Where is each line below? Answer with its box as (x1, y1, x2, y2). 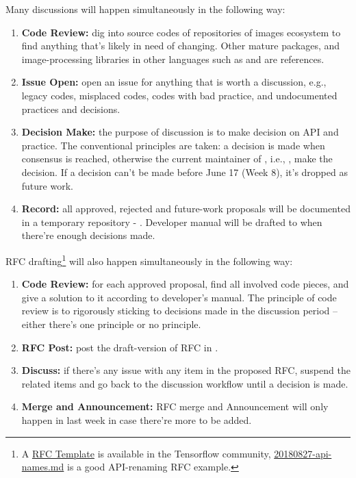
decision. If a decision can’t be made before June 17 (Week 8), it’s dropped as (21, 164, 348, 179)
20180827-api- (274, 446, 332, 460)
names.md (21, 460, 64, 474)
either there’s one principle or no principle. (21, 316, 201, 331)
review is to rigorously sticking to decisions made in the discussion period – (21, 303, 338, 318)
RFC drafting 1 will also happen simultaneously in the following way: (5, 251, 293, 268)
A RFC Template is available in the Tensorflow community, (21, 446, 271, 460)
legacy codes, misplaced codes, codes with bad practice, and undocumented (21, 88, 338, 102)
